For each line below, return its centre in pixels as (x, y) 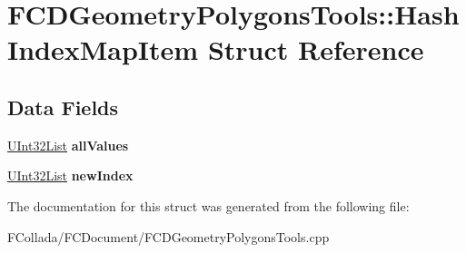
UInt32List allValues (68, 145)
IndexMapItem (103, 49)
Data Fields (63, 107)
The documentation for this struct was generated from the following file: (208, 205)
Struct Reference (316, 49)
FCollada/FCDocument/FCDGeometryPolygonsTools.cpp (169, 236)
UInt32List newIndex (70, 175)
